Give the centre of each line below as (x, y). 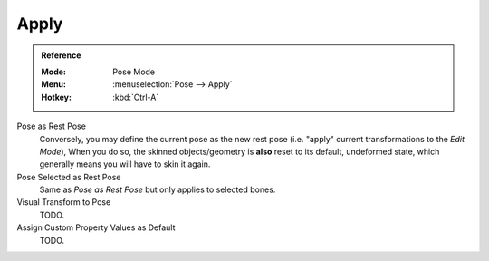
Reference (61, 55)
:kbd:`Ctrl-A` (136, 97)
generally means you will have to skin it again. (125, 164)
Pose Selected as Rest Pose (69, 177)
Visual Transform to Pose (64, 202)
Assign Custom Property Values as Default (96, 227)
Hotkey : (57, 97)
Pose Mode (134, 72)
